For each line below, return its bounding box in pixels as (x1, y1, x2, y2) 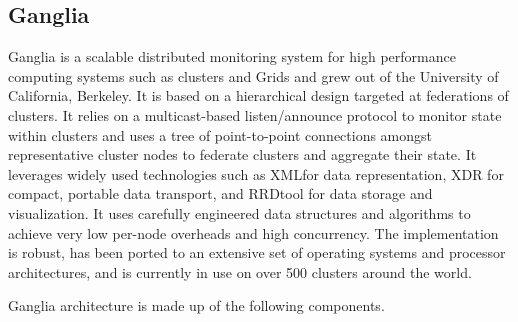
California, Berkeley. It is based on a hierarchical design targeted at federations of (8, 85, 509, 106)
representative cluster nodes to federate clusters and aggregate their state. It (8, 144, 477, 165)
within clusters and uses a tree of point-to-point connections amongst (8, 124, 433, 145)
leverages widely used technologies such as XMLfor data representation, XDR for (8, 163, 504, 184)
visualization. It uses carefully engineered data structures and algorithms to (8, 202, 471, 223)
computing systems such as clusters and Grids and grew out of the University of (8, 65, 499, 86)
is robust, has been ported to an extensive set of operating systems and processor (8, 242, 506, 263)
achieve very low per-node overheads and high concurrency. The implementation (8, 222, 499, 243)
